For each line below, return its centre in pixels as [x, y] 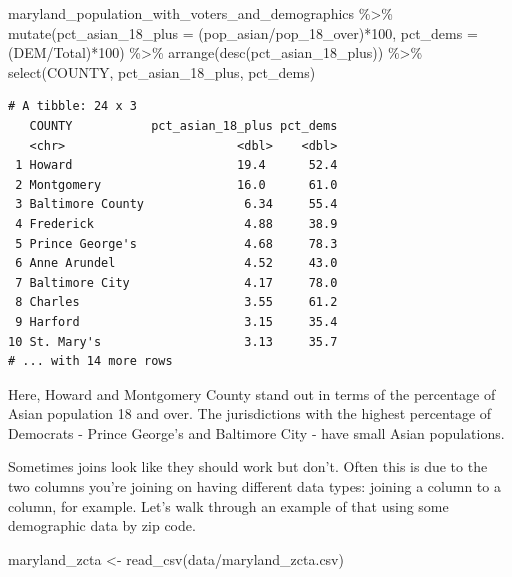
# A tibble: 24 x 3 [72, 106]
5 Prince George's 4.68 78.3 [176, 243]
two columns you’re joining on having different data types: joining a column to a [254, 486]
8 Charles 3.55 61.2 [176, 302]
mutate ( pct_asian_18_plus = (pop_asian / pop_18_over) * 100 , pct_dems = [243, 32]
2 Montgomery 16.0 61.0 [176, 184]
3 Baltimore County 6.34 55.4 [176, 204]
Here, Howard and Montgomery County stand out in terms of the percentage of [252, 393]
